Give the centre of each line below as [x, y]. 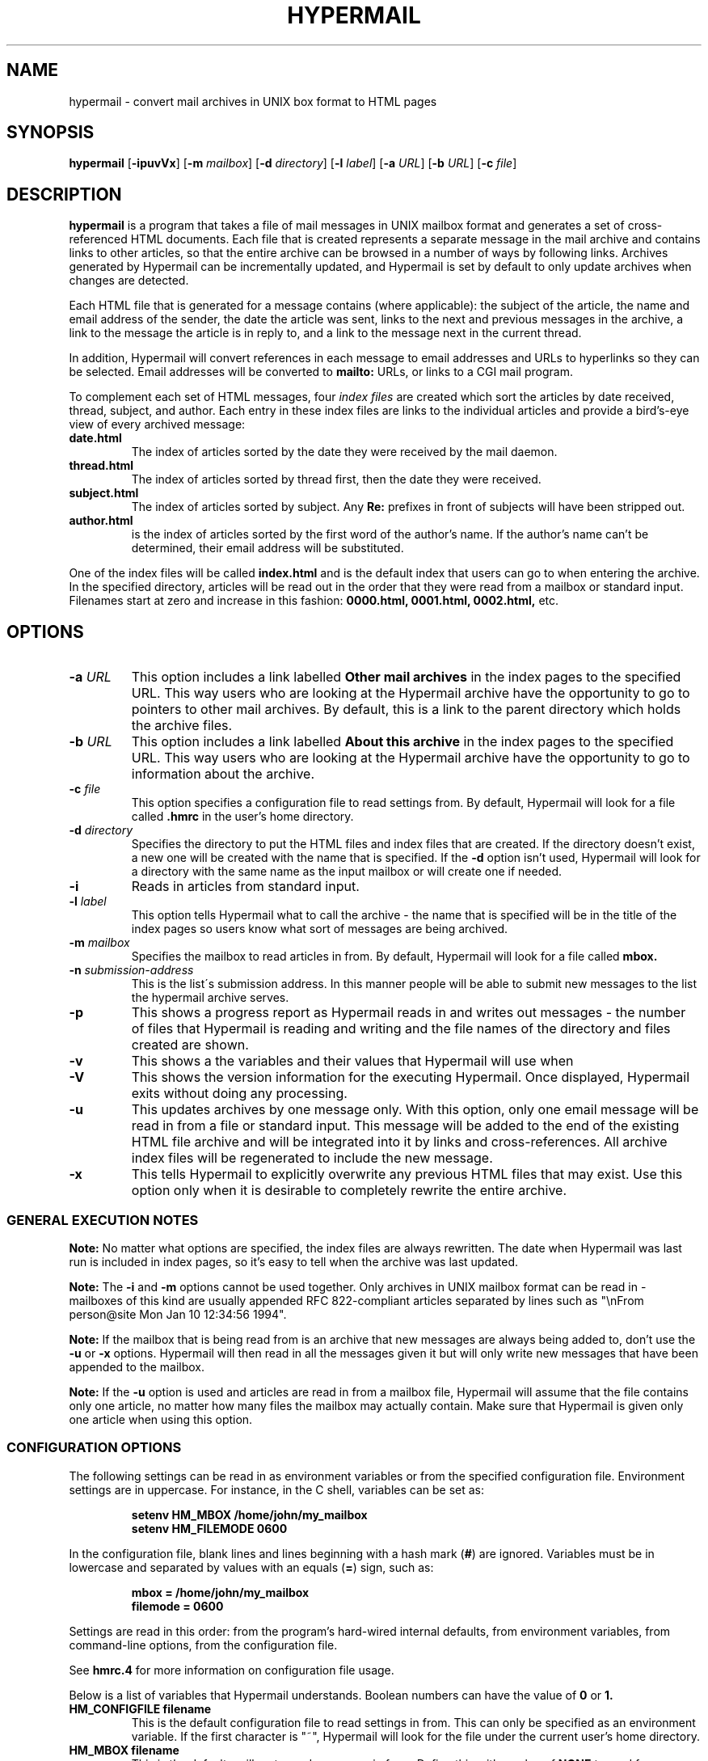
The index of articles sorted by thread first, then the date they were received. [336, 479]
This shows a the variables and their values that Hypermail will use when [352, 1061]
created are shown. [190, 1045]
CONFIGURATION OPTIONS [94, 1448]
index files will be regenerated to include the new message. [312, 1158]
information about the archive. [223, 774]
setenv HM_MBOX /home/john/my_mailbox [249, 1514]
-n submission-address [131, 970]
